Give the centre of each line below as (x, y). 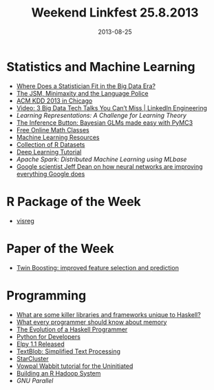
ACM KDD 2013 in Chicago (54, 101)
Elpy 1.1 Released (40, 344)
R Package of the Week (74, 202)
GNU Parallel (35, 380)
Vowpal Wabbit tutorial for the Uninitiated (75, 366)
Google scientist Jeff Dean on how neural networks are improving (109, 166)
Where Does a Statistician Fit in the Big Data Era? (86, 86)
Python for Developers (48, 336)
